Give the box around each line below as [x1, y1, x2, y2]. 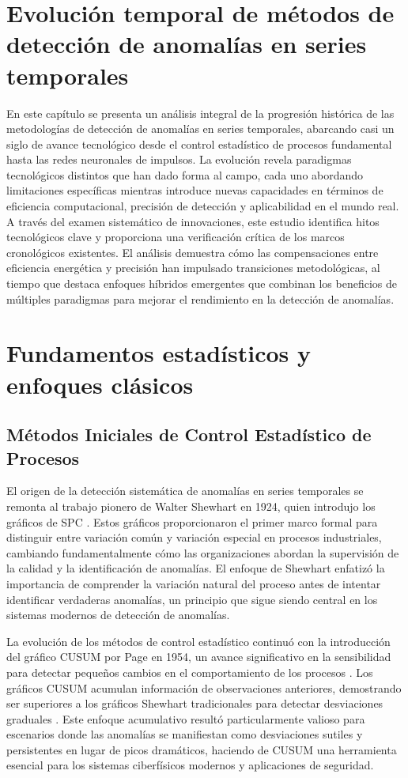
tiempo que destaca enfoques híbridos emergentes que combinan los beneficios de [6, 275, 398, 292]
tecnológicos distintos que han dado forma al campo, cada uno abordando [6, 166, 364, 183]
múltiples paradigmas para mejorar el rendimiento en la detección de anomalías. [6, 290, 395, 307]
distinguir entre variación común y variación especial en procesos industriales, [6, 529, 382, 546]
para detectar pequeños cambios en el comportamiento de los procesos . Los [6, 663, 373, 680]
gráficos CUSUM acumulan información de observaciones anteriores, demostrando [6, 679, 402, 696]
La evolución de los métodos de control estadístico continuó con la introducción [6, 633, 391, 649]
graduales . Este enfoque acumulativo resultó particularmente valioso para [6, 710, 365, 727]
